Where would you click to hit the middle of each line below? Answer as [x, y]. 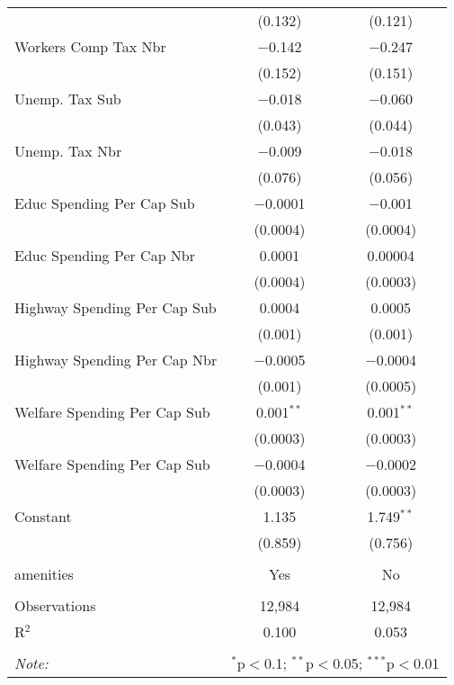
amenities [44, 574]
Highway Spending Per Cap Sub [116, 307]
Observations [55, 605]
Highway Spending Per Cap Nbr [116, 360]
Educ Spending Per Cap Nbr [105, 255]
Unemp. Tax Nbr [68, 151]
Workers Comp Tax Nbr [90, 46]
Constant [43, 516]
